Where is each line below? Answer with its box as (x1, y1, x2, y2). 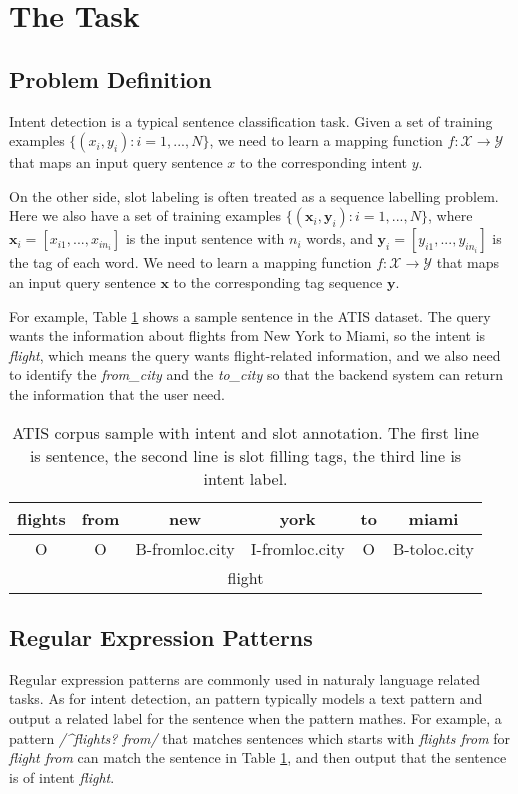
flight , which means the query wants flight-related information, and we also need (9, 344, 501, 365)
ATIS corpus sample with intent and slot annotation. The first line (12, 420, 479, 444)
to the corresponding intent (240, 152, 408, 173)
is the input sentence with (125, 228, 285, 249)
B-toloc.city (392, 536, 475, 560)
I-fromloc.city (250, 536, 345, 560)
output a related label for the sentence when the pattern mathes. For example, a (9, 707, 502, 728)
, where (427, 205, 473, 226)
